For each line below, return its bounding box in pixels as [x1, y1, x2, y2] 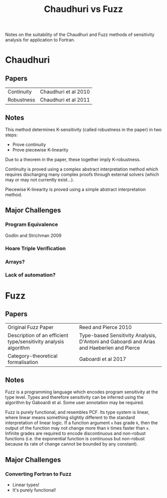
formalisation [7, 359, 38, 366]
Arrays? [5, 258, 25, 265]
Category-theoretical [7, 352, 58, 359]
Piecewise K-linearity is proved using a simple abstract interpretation [5, 186, 146, 192]
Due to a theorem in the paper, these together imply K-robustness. [5, 157, 141, 163]
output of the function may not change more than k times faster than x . [5, 425, 150, 431]
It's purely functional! [12, 487, 56, 493]
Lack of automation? [5, 272, 56, 279]
